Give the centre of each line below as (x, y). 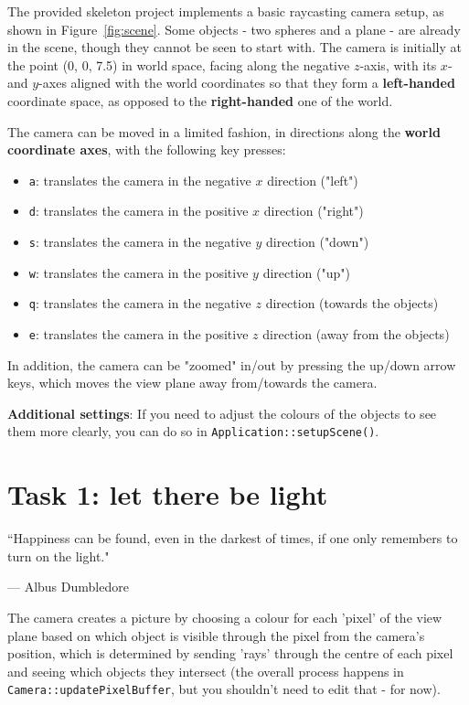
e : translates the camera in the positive (139, 334)
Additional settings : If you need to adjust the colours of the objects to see (222, 413)
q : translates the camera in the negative (140, 303)
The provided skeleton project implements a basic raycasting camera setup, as (226, 11)
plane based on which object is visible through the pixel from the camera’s (216, 635)
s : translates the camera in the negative (140, 242)
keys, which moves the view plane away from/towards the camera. (192, 383)
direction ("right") (314, 211)
